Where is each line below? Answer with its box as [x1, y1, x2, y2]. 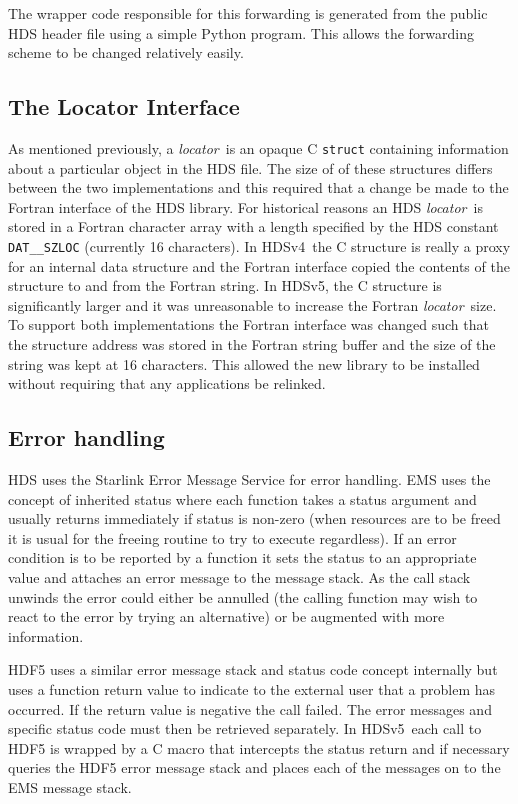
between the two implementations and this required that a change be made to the [8, 177, 509, 198]
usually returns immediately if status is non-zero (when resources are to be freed [8, 508, 501, 529]
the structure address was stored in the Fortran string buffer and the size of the [8, 334, 496, 355]
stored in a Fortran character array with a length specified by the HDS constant [8, 216, 499, 237]
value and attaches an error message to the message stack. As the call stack [8, 567, 471, 587]
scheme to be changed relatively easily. [8, 42, 244, 63]
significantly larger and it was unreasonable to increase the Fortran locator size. [8, 294, 497, 315]
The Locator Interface [8, 91, 240, 122]
